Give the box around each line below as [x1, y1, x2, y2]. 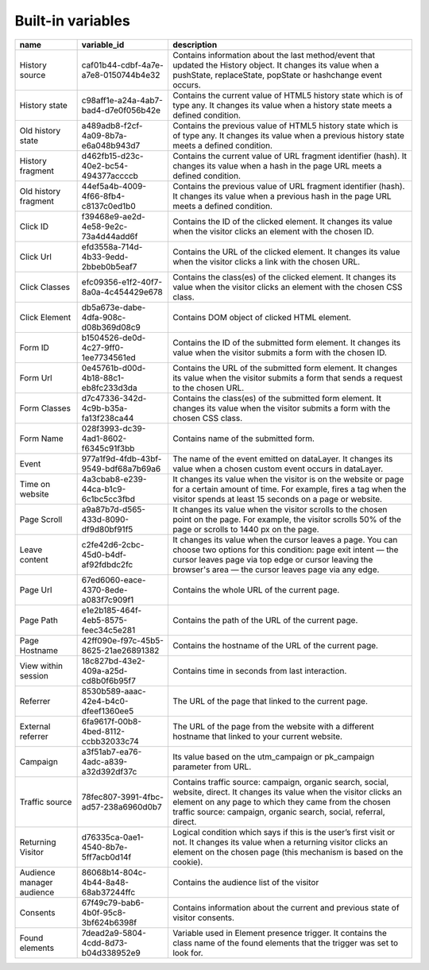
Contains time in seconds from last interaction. [172, 665, 347, 676]
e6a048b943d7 [81, 140, 141, 151]
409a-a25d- [81, 665, 128, 676]
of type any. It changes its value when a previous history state [172, 129, 405, 141]
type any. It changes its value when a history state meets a [172, 99, 392, 110]
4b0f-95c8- [81, 906, 126, 918]
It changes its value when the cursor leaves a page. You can [172, 534, 398, 545]
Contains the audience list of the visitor [172, 876, 319, 887]
